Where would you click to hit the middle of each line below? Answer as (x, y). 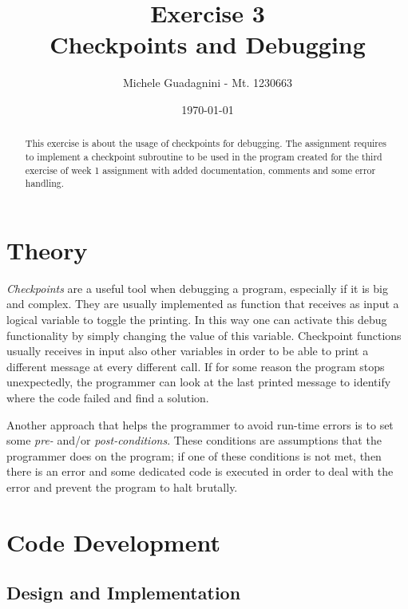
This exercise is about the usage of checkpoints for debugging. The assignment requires (206, 143)
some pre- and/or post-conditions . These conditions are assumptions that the (194, 440)
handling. (45, 183)
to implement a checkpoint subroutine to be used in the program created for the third (204, 156)
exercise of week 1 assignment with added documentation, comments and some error (200, 170)
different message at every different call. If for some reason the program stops (196, 366)
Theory (47, 249)
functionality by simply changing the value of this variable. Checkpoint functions (204, 335)
